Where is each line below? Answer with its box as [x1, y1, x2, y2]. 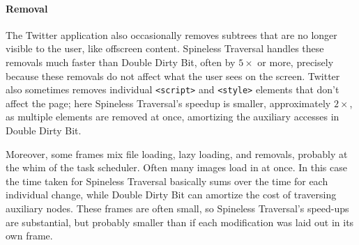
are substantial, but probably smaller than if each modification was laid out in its [6, 214, 354, 229]
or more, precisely [257, 54, 334, 69]
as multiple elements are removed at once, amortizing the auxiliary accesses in [6, 109, 339, 124]
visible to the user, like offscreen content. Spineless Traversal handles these [6, 41, 324, 56]
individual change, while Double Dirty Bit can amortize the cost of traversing [6, 187, 337, 202]
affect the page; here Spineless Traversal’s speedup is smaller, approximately [6, 95, 331, 110]
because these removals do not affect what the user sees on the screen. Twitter [6, 68, 340, 83]
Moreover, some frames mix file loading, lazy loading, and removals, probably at [6, 146, 348, 161]
